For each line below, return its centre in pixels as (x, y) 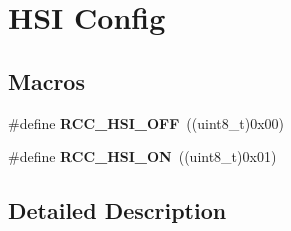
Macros (46, 80)
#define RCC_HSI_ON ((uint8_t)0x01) (142, 156)
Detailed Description (117, 210)
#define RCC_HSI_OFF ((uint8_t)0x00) (146, 122)
